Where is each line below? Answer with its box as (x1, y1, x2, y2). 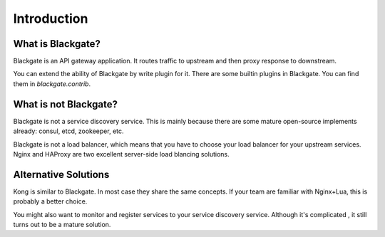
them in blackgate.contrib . (13, 79, 91, 88)
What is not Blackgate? (13, 98, 118, 110)
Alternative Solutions (13, 168, 110, 181)
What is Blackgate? (13, 38, 101, 50)
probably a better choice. (13, 197, 88, 206)
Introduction (13, 11, 88, 26)
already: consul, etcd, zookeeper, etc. (13, 127, 124, 135)
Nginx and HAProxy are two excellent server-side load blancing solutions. (13, 149, 230, 158)
